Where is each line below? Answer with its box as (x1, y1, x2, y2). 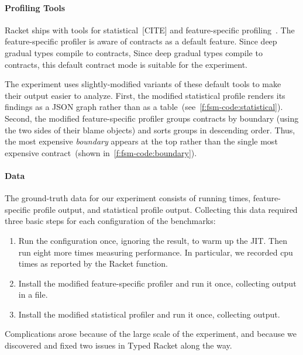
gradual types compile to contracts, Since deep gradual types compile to (5, 46, 263, 58)
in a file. (18, 288, 48, 301)
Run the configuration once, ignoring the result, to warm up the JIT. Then (18, 234, 287, 246)
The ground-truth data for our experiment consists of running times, (5, 192, 251, 204)
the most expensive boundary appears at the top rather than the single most (5, 135, 278, 147)
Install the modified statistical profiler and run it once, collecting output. (18, 308, 280, 320)
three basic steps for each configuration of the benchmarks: (5, 215, 216, 227)
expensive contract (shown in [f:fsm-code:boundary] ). (5, 146, 197, 158)
